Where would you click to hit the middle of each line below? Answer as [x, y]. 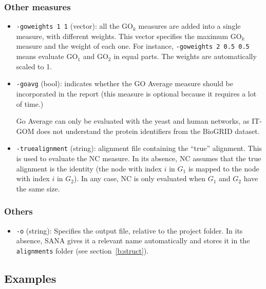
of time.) [30, 103]
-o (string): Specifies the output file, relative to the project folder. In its [129, 230]
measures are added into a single [189, 26]
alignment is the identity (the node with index [89, 168]
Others [18, 211]
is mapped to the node [224, 168]
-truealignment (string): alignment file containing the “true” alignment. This [139, 148]
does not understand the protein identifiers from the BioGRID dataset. [148, 131]
